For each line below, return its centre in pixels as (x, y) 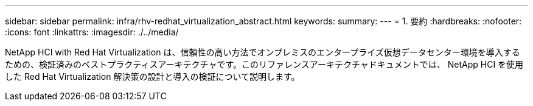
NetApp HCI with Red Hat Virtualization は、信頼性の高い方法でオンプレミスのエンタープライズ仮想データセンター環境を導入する (263, 52)
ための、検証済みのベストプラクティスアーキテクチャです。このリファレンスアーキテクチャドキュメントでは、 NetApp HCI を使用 (264, 64)
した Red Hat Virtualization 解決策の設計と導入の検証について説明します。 (152, 76)
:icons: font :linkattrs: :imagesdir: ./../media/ (92, 32)
